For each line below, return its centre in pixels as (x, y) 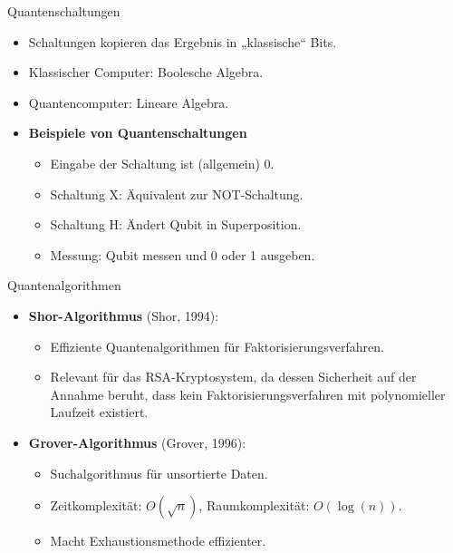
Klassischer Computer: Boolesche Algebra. (146, 72)
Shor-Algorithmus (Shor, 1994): (124, 315)
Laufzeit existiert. (99, 412)
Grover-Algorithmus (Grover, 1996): (137, 442)
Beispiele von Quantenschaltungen (138, 133)
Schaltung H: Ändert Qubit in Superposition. (176, 224)
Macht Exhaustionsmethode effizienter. (158, 541)
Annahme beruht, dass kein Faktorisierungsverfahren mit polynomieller (248, 394)
